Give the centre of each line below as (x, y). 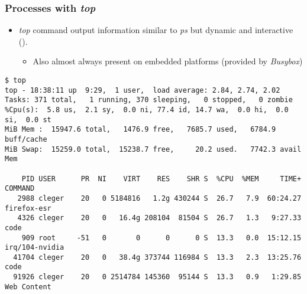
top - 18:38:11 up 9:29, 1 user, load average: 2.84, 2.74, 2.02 (143, 90)
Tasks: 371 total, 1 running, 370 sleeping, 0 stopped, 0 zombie (149, 100)
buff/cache (26, 139)
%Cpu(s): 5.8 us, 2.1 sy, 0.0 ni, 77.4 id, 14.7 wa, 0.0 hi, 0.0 (147, 110)
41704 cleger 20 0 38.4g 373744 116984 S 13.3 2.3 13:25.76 (157, 257)
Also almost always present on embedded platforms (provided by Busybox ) (168, 61)
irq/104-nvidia (35, 248)
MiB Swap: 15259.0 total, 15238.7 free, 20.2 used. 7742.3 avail (153, 149)
